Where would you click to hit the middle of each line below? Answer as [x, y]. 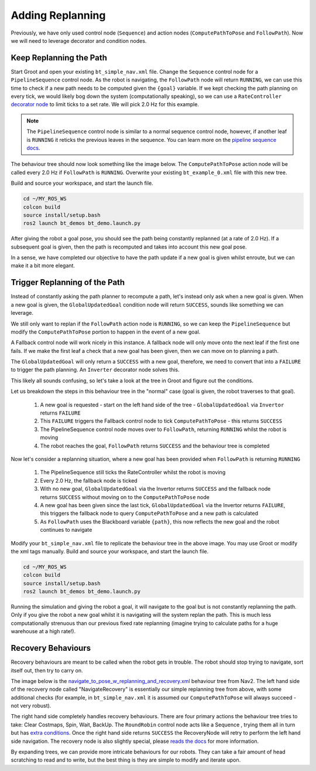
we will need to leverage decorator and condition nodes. [79, 40]
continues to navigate [66, 530]
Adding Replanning [58, 15]
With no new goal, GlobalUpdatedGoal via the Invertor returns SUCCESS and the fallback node [155, 489]
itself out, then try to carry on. [47, 670]
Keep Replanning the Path [59, 58]
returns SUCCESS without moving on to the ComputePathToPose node [125, 497]
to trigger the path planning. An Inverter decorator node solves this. [95, 370]
